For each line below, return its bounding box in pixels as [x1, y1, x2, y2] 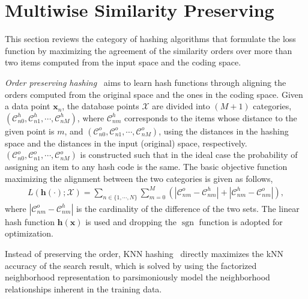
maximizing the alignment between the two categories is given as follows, [5, 172, 273, 184]
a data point [5, 100, 50, 112]
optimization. [5, 227, 53, 240]
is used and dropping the [85, 215, 177, 228]
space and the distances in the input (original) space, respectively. [5, 136, 247, 149]
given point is [5, 124, 55, 137]
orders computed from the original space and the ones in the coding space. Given [5, 88, 303, 100]
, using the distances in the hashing [159, 124, 289, 137]
